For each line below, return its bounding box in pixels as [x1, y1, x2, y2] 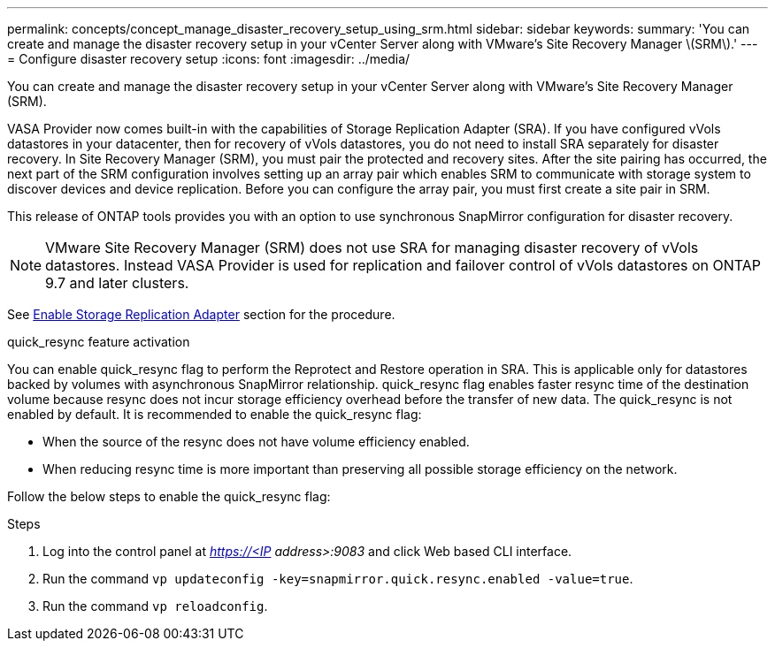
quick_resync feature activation [7, 334, 190, 349]
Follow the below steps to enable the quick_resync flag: [7, 489, 331, 504]
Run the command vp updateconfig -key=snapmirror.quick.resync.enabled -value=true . [42, 571, 633, 586]
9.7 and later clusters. [45, 274, 189, 292]
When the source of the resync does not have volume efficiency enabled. [42, 434, 470, 449]
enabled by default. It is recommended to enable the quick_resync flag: [7, 407, 422, 422]
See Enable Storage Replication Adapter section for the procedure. [7, 307, 395, 322]
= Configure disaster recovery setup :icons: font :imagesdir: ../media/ [7, 51, 411, 66]
